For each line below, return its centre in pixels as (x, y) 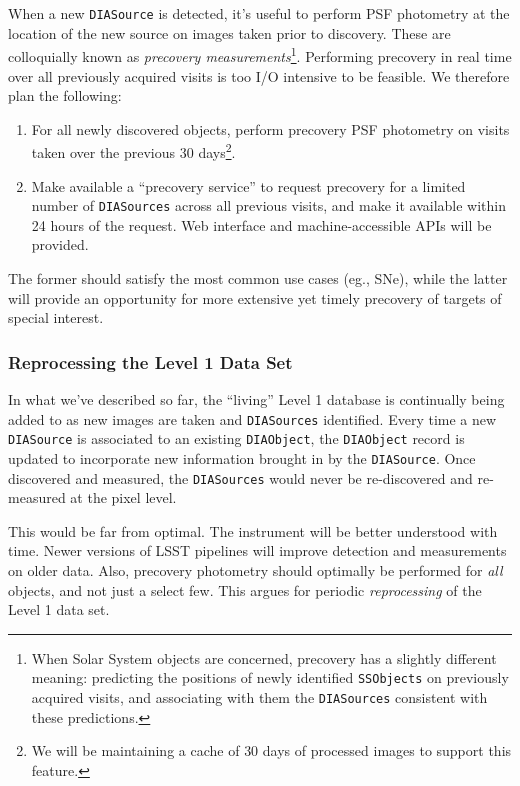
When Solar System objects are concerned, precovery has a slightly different (264, 657)
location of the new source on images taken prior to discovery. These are (229, 32)
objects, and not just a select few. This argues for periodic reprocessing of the (245, 589)
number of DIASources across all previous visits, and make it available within (269, 205)
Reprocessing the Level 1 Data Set (150, 361)
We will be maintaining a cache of (135, 750)
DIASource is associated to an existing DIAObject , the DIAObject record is (236, 438)
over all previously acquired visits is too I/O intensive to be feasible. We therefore (259, 75)
